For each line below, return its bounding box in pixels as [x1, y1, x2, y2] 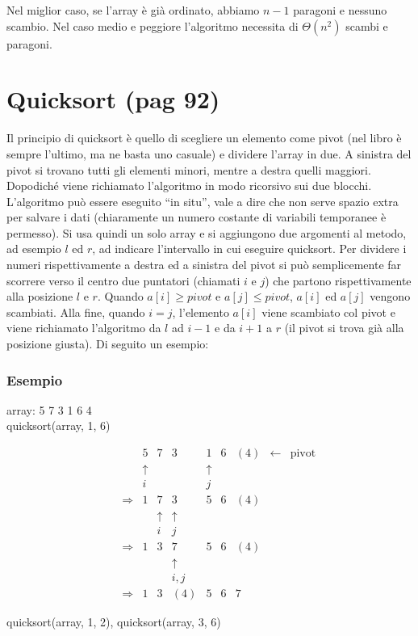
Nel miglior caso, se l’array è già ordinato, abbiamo [6, 2, 260, 18]
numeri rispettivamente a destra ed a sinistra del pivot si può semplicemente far [6, 256, 402, 273]
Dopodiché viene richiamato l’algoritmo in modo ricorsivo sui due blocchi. [6, 177, 372, 194]
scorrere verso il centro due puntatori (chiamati [6, 272, 240, 289]
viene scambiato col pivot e [261, 303, 395, 320]
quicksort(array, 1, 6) [6, 417, 111, 434]
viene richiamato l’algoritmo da [6, 319, 161, 336]
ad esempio [6, 240, 61, 257]
